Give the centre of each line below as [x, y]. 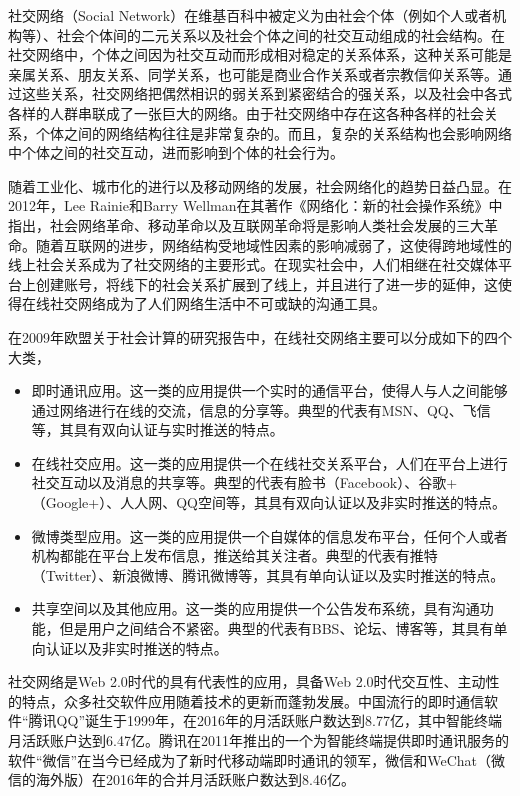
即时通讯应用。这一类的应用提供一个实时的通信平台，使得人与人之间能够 [269, 390]
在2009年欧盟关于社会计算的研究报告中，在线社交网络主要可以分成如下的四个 [260, 336]
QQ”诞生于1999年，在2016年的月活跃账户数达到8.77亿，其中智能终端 [279, 720]
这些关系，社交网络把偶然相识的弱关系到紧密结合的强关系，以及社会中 [252, 93]
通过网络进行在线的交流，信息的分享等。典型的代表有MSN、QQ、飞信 [261, 409]
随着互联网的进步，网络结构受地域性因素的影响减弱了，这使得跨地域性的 [273, 244]
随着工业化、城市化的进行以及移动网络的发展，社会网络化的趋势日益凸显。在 [260, 185]
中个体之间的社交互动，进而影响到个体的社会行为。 [176, 152]
